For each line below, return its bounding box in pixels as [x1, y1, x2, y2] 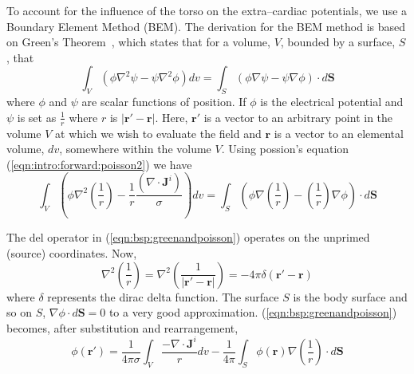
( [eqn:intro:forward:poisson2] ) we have [6, 156, 192, 172]
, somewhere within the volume [59, 140, 211, 157]
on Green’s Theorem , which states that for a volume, [6, 33, 270, 50]
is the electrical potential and [260, 93, 404, 110]
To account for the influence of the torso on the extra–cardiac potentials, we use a [6, 2, 408, 18]
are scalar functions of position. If [81, 93, 246, 110]
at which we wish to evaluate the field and [55, 124, 262, 141]
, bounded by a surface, [280, 33, 396, 50]
